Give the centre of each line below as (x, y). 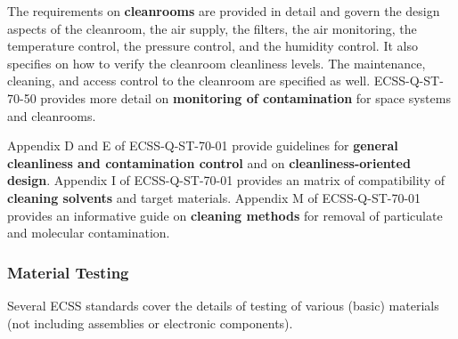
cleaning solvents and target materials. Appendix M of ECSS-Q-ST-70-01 (214, 197)
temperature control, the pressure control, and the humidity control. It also (213, 46)
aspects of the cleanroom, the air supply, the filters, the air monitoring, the (212, 28)
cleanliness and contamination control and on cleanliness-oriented (209, 162)
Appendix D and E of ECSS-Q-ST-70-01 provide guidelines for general (203, 145)
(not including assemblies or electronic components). (150, 323)
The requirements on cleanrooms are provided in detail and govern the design (224, 11)
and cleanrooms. (52, 115)
